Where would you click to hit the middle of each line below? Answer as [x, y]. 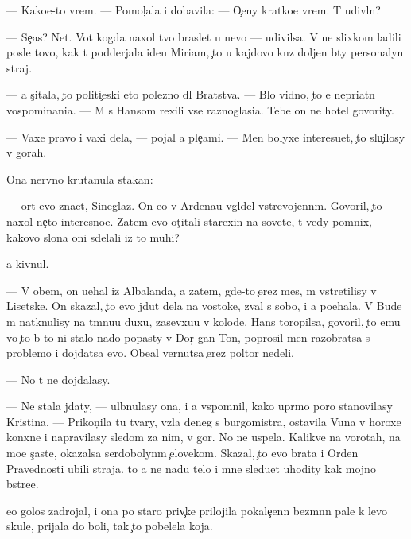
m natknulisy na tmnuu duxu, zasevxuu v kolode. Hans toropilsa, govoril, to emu [204, 321]
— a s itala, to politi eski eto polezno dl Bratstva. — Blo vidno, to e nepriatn [191, 94]
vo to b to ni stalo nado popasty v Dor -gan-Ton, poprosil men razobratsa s [188, 337]
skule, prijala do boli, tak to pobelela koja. [110, 526]
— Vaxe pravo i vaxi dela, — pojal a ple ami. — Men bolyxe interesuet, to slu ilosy [206, 136]
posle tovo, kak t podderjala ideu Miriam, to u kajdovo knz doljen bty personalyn [205, 52]
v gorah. [27, 152]
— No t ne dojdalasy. [58, 379]
